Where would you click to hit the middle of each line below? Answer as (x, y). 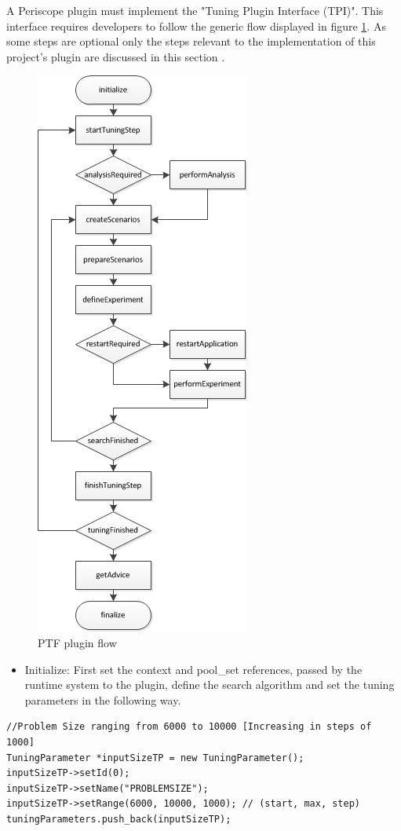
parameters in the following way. (103, 699)
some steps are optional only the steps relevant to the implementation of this (191, 41)
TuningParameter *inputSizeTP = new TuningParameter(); (155, 758)
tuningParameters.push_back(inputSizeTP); (119, 819)
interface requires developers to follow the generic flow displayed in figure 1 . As (196, 26)
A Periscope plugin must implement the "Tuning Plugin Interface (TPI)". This (195, 10)
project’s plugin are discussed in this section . (116, 56)
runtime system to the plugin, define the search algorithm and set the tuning (210, 685)
